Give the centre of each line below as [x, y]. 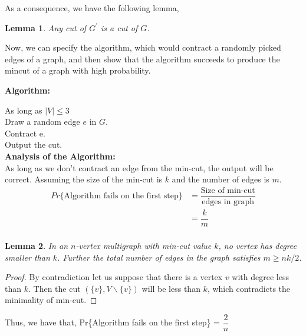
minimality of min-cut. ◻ [51, 300]
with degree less [260, 277]
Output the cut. [34, 144]
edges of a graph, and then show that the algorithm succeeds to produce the [142, 59]
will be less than [171, 288]
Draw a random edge [42, 122]
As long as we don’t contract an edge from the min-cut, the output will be [139, 167]
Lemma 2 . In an [37, 245]
